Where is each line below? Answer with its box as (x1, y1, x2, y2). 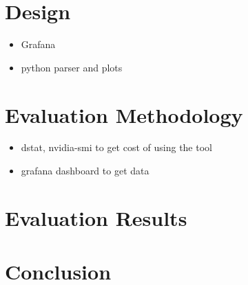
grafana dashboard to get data (21, 163, 149, 178)
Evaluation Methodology (5, 100, 243, 128)
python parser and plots (21, 60, 123, 74)
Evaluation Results (5, 203, 187, 231)
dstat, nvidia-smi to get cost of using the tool (21, 140, 212, 155)
